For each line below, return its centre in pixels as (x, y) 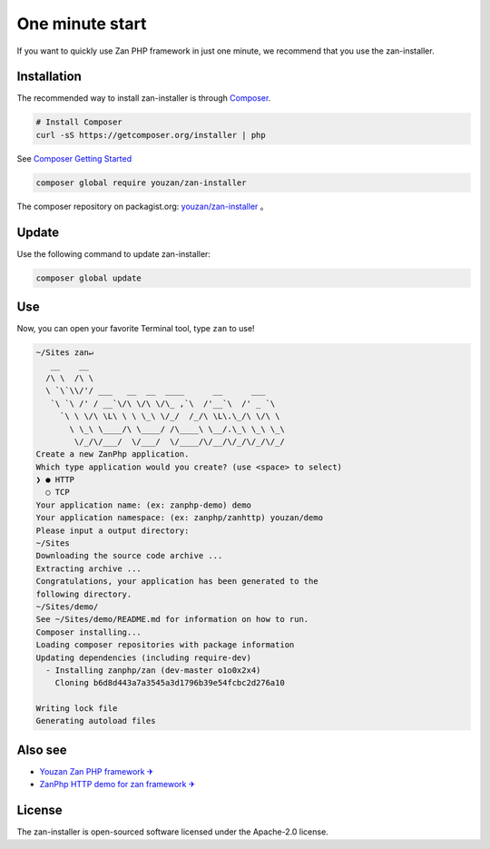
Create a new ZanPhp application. (113, 454)
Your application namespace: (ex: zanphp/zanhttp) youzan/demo (180, 518)
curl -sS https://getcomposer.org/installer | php (151, 135)
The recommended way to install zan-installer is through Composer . (144, 98)
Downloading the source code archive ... (129, 556)
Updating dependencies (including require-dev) (143, 657)
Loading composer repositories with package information (165, 645)
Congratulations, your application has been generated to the (177, 582)
